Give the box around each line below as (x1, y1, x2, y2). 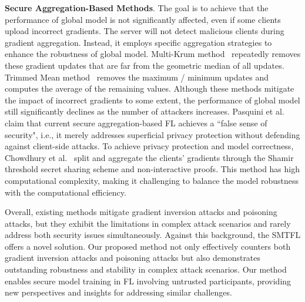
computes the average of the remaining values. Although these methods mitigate (5, 82, 294, 95)
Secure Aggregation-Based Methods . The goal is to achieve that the (5, 2, 269, 14)
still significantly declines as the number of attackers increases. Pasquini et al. (5, 105, 284, 118)
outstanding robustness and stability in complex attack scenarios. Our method (5, 263, 287, 276)
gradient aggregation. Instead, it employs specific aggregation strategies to (5, 36, 272, 48)
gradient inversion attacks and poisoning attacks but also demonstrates (5, 251, 261, 264)
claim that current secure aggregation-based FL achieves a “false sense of (5, 116, 267, 129)
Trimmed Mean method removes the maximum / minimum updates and (5, 71, 269, 83)
